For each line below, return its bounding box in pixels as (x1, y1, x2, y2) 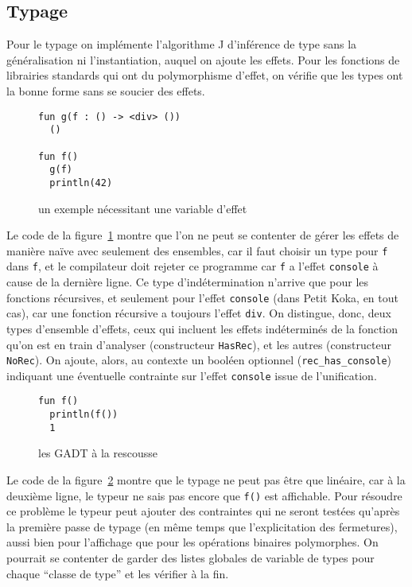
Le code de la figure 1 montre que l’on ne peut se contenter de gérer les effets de (6, 227, 399, 243)
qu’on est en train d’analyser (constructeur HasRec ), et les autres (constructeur (6, 336, 391, 352)
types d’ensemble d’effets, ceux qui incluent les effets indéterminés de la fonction (6, 320, 398, 336)
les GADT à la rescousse (38, 445, 157, 461)
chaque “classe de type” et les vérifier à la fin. (6, 565, 229, 581)
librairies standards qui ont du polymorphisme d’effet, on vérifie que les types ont (6, 67, 403, 84)
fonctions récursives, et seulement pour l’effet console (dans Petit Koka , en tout (6, 289, 398, 305)
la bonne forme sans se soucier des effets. (6, 82, 205, 99)
